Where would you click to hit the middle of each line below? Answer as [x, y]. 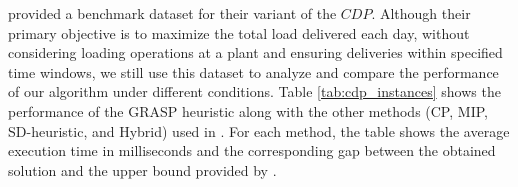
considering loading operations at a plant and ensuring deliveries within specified [255, 52]
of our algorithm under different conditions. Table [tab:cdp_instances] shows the [254, 91]
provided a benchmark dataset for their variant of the [172, 13]
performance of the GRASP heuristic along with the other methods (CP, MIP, [248, 110]
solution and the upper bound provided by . [142, 169]
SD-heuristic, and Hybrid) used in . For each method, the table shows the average [259, 130]
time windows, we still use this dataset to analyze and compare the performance [253, 71]
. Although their [421, 13]
